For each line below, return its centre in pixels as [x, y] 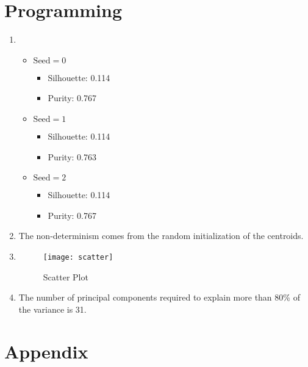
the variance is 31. [52, 309]
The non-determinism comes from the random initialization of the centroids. [161, 236]
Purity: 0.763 [72, 156]
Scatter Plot [66, 276]
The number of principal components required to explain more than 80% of [159, 297]
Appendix [46, 351]
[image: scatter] [78, 257]
